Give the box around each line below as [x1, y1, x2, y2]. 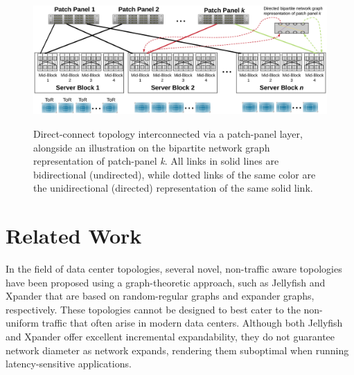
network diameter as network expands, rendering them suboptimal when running [6, 342, 349, 357]
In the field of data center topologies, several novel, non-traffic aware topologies [6, 262, 342, 276]
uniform [6, 315, 39, 330]
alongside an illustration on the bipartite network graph [33, 140, 270, 154]
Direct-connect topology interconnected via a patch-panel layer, [33, 126, 303, 140]
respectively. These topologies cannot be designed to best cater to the [6, 302, 301, 316]
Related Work [6, 221, 142, 250]
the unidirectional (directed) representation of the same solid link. [33, 181, 313, 195]
